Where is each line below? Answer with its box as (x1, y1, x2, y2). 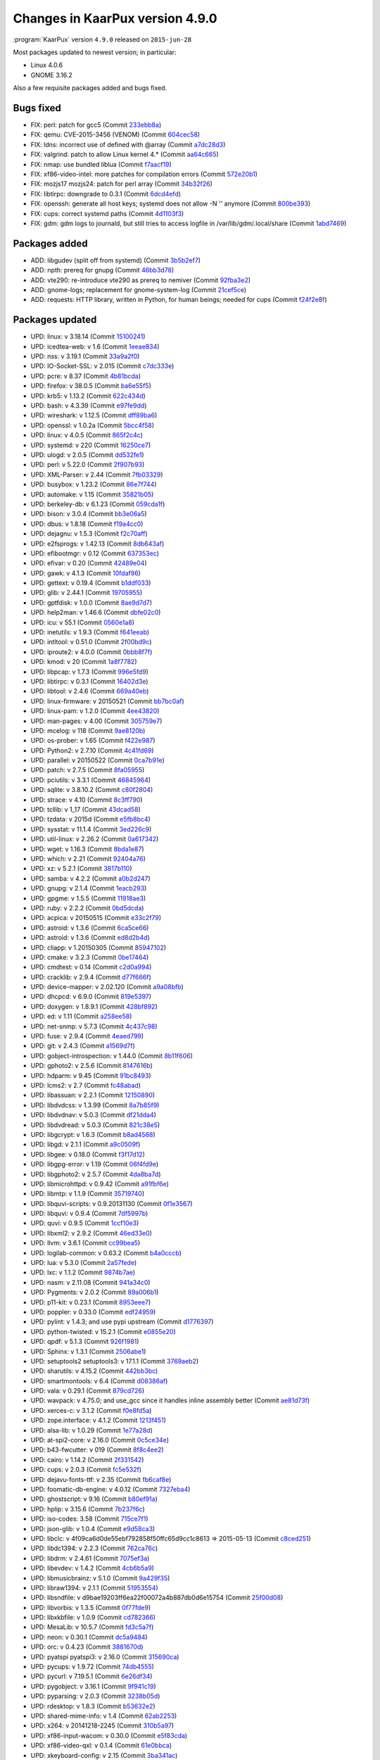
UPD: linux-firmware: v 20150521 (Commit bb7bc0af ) (30, 697, 184, 705)
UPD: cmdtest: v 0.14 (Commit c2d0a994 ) (30, 963, 152, 972)
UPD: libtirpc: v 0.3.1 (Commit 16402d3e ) (30, 677, 148, 686)
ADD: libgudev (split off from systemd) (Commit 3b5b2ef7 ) (30, 256, 201, 264)
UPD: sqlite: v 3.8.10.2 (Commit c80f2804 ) (30, 786, 153, 794)
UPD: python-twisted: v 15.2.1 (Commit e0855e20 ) (30, 1327, 176, 1335)
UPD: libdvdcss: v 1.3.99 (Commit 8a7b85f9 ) (30, 1100, 160, 1109)
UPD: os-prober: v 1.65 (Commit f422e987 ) (30, 736, 156, 745)
